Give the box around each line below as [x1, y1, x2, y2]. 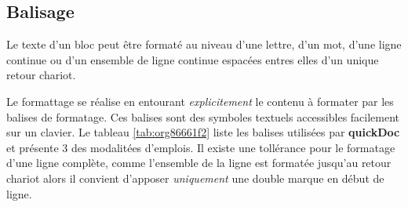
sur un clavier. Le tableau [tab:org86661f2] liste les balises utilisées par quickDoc [6, 124, 400, 140]
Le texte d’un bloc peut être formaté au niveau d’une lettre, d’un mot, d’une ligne [6, 36, 402, 53]
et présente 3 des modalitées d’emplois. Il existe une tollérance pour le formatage [6, 139, 395, 155]
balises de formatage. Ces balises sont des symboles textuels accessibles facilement [6, 108, 400, 125]
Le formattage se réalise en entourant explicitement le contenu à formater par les [6, 93, 394, 109]
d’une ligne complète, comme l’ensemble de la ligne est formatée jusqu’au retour [6, 154, 392, 171]
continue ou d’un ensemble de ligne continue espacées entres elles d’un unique [6, 51, 379, 67]
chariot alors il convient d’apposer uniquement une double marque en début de [6, 169, 384, 186]
